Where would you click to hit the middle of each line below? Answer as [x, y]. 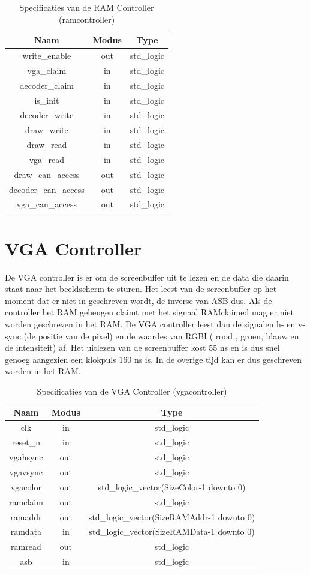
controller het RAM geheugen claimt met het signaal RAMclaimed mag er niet [149, 312]
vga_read [47, 159]
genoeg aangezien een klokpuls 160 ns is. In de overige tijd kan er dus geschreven [154, 359]
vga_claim [47, 70]
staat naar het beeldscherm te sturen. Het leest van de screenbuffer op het [141, 289]
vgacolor [26, 487]
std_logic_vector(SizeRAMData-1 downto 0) [172, 532]
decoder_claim [47, 85]
